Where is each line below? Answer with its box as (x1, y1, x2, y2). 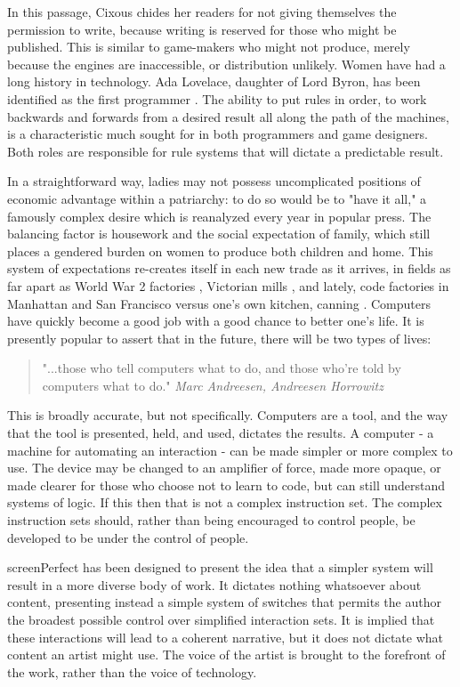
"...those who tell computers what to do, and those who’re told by (42, 359, 401, 377)
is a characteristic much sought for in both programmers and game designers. (7, 125, 428, 143)
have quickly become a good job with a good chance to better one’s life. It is (7, 311, 424, 330)
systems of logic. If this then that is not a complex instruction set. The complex (7, 493, 442, 512)
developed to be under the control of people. (7, 528, 249, 546)
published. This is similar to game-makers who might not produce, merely (7, 37, 410, 56)
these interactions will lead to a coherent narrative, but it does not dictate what (7, 627, 443, 646)
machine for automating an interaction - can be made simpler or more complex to (7, 440, 453, 459)
